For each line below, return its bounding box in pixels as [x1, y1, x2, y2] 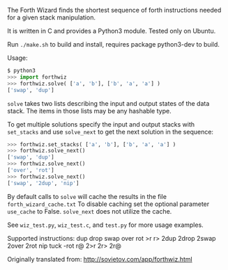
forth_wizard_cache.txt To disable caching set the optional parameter [7, 200, 210, 208]
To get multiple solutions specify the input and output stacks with [7, 120, 195, 128]
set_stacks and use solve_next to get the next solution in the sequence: [7, 127, 214, 136]
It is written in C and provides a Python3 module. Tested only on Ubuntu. [7, 27, 216, 35]
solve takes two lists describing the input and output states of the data [7, 99, 210, 107]
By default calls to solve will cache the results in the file [7, 192, 167, 200]
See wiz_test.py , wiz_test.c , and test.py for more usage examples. [7, 221, 204, 229]
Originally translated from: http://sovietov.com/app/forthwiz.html [7, 255, 193, 263]
